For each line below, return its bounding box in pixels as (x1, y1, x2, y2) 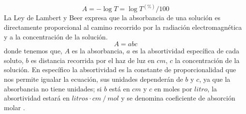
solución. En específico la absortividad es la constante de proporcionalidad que (4, 64, 236, 75)
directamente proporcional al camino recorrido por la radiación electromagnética (4, 22, 242, 32)
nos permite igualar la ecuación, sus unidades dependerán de (4, 74, 183, 84)
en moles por (154, 83, 192, 93)
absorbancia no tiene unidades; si (4, 83, 102, 93)
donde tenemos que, (4, 46, 63, 56)
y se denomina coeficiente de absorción (121, 93, 235, 103)
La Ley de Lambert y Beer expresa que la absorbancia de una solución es (4, 13, 221, 23)
